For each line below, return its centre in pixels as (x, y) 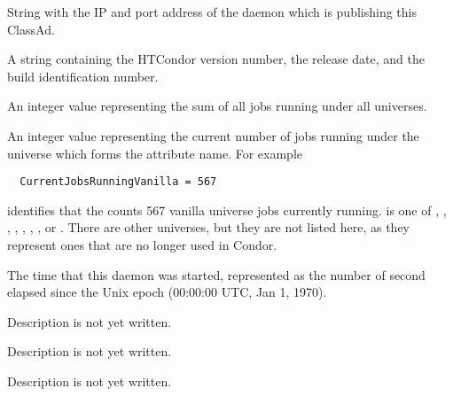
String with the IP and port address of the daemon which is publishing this (212, 12)
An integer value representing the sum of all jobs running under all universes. (217, 106)
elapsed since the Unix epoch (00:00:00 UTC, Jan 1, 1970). (167, 292)
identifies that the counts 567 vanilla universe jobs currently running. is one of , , (227, 210)
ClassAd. (31, 29)
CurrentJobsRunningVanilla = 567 (118, 182)
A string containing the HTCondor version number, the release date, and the (216, 59)
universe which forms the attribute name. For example (155, 153)
